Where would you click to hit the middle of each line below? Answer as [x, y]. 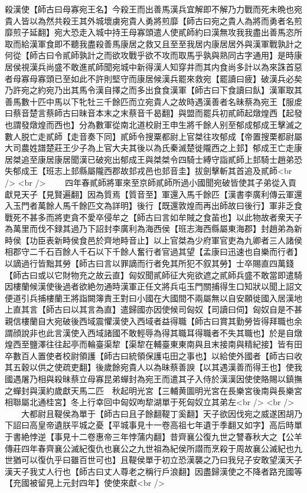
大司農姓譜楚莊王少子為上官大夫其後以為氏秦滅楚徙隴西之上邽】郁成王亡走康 [153, 148]
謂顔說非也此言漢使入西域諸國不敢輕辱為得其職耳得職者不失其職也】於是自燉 [153, 332]
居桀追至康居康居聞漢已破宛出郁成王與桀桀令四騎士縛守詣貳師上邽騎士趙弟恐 [153, 159]
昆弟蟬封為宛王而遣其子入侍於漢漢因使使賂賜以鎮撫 [203, 379]
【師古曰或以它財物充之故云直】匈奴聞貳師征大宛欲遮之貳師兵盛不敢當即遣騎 [153, 275]
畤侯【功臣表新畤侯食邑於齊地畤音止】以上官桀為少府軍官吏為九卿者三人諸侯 [153, 240]
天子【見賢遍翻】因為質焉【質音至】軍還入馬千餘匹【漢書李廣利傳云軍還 [161, 194]
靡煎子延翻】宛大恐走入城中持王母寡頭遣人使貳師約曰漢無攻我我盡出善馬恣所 [153, 32]
